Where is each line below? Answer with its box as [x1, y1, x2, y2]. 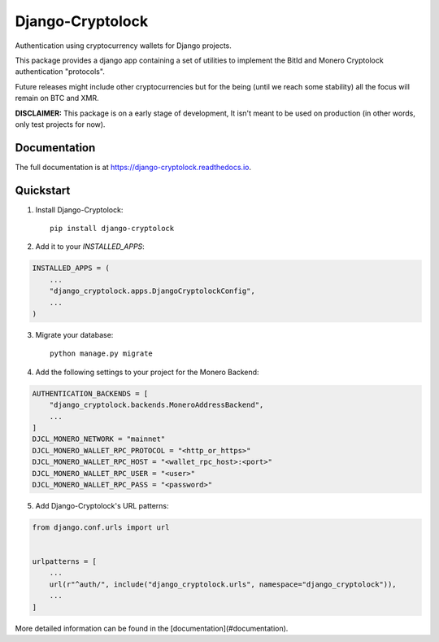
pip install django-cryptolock [50, 224, 175, 234]
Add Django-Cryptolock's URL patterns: [35, 500, 169, 510]
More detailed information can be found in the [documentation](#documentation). [15, 623, 289, 633]
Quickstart [15, 183, 71, 197]
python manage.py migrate [50, 349, 154, 358]
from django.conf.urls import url [32, 522, 170, 532]
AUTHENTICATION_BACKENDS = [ [32, 389, 149, 398]
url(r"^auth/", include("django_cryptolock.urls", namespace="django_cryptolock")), [49, 579, 398, 589]
